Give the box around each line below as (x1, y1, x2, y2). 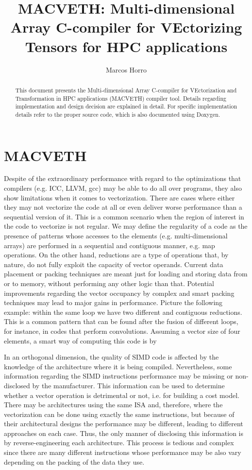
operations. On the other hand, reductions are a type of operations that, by (4, 250, 229, 260)
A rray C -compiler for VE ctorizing (10, 17, 242, 37)
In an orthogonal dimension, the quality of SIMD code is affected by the (4, 352, 219, 362)
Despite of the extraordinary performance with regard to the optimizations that (4, 173, 241, 183)
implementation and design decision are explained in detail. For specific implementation (15, 102, 237, 110)
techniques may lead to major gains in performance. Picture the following (4, 297, 223, 307)
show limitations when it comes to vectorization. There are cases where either (4, 192, 235, 202)
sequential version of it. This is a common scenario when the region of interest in (4, 211, 244, 221)
